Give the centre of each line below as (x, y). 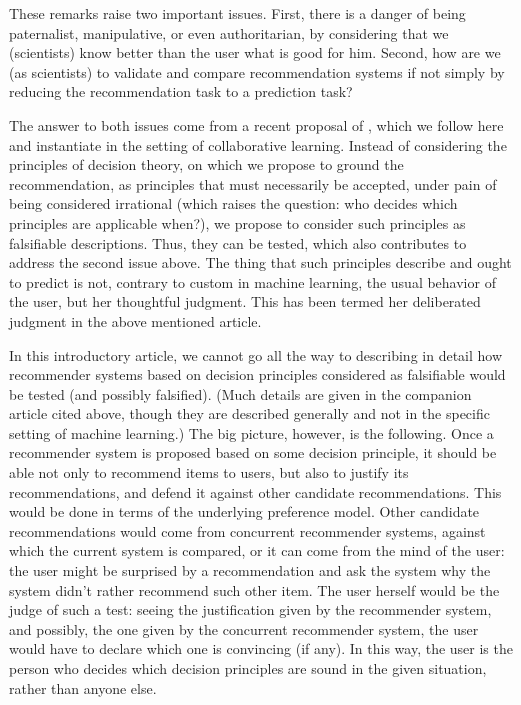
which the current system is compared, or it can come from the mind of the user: (257, 550)
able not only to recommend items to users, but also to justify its (209, 472)
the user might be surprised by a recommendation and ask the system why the (250, 570)
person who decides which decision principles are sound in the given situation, (248, 668)
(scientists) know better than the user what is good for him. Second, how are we (255, 52)
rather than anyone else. (83, 687)
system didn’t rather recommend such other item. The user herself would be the (254, 589)
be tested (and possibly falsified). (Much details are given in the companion (240, 393)
